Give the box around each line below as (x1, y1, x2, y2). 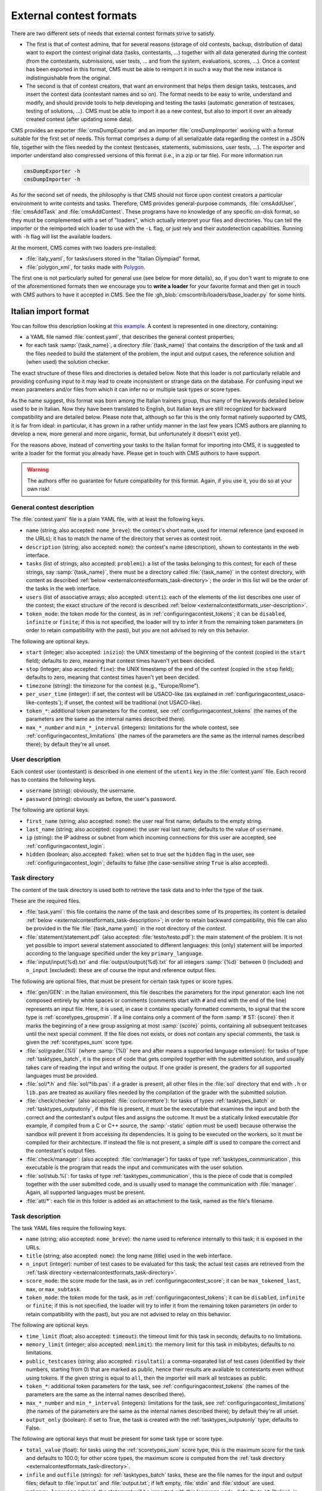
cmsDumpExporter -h (23, 168, 80, 174)
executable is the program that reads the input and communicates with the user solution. (26, 1164, 244, 1171)
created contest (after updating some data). (26, 116, 134, 123)
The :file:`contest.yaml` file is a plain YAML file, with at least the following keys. (11, 516, 205, 523)
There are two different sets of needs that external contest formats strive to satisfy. (11, 30, 216, 37)
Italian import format (11, 307, 89, 317)
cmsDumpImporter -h (23, 176, 80, 183)
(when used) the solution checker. (26, 358, 110, 366)
